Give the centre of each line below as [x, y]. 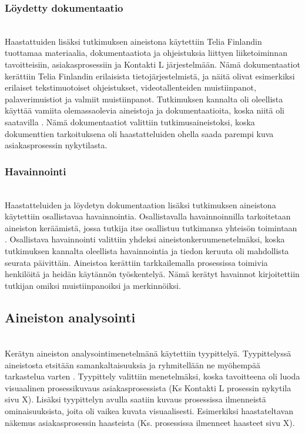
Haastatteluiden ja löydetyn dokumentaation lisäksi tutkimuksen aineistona [140, 204]
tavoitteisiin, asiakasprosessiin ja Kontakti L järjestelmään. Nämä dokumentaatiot [152, 64]
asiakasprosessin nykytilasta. [56, 145]
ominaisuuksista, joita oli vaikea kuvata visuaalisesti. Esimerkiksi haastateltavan [149, 411]
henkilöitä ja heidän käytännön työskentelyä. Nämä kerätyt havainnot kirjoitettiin [152, 274]
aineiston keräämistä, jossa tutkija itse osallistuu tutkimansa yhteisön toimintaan [151, 227]
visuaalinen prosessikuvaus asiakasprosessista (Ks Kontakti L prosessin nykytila [148, 387]
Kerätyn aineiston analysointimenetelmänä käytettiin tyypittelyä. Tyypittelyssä [148, 353]
